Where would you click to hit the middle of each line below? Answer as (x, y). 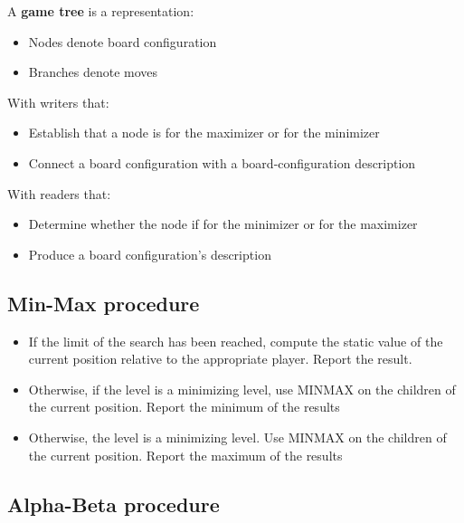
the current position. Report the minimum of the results (184, 407)
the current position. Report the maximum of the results (185, 455)
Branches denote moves (93, 72)
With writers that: (58, 102)
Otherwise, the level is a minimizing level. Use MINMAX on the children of (237, 437)
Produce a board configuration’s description (150, 254)
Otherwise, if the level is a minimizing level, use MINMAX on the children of (242, 389)
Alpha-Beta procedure (114, 504)
